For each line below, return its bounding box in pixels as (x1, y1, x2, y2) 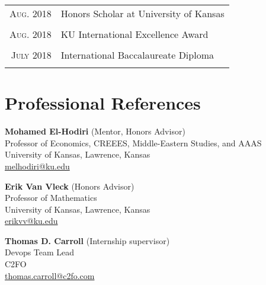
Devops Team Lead (5, 246, 75, 258)
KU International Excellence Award (60, 27, 209, 41)
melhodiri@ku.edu (5, 159, 70, 172)
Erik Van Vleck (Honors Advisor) (5, 180, 134, 192)
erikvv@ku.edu (5, 214, 58, 227)
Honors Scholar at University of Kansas (60, 7, 225, 20)
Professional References (5, 91, 201, 115)
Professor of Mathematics (5, 191, 97, 204)
